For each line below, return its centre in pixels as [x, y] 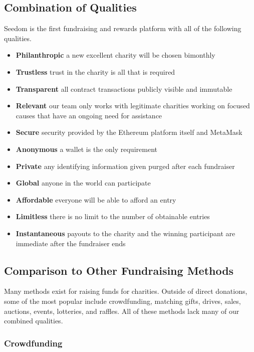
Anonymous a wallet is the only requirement [86, 149]
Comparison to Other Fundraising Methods [119, 270]
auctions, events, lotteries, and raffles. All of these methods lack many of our [122, 311]
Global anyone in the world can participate [83, 183]
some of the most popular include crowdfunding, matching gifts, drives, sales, [122, 301]
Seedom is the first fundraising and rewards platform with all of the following [123, 28]
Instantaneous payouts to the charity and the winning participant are [125, 233]
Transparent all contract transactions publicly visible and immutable [124, 89]
